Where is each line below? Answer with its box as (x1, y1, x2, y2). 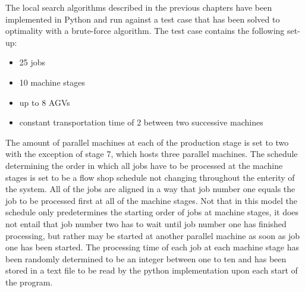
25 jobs (19, 56, 46, 68)
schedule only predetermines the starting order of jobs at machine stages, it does (5, 206, 299, 218)
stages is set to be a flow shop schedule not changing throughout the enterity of (5, 171, 295, 183)
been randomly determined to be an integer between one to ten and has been (5, 252, 287, 265)
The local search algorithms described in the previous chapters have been (5, 1, 272, 13)
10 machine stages (19, 76, 85, 88)
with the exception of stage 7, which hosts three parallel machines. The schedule (5, 147, 298, 160)
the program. (5, 275, 53, 288)
